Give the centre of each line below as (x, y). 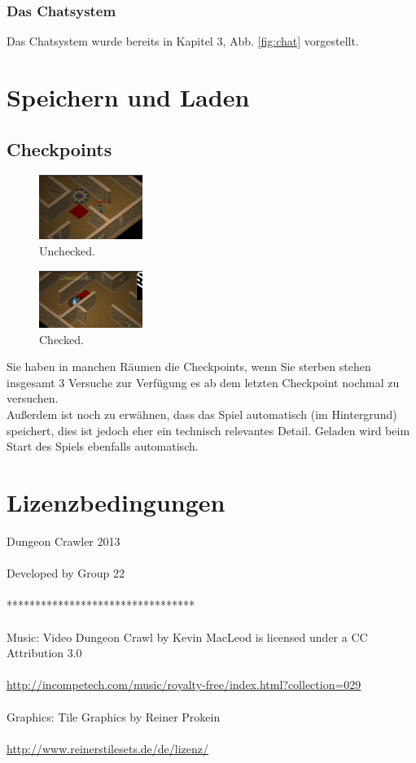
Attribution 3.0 (44, 653)
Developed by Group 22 (66, 573)
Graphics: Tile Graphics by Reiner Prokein (114, 716)
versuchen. (33, 398)
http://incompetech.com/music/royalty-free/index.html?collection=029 (184, 685)
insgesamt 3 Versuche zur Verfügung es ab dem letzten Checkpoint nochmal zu (203, 382)
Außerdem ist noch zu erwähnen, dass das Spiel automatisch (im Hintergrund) (202, 414)
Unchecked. (67, 250)
